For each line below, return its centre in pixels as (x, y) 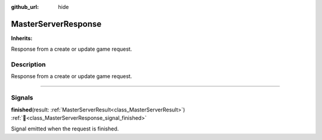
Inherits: (22, 38)
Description (28, 64)
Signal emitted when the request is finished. (65, 129)
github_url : (25, 7)
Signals (22, 98)
